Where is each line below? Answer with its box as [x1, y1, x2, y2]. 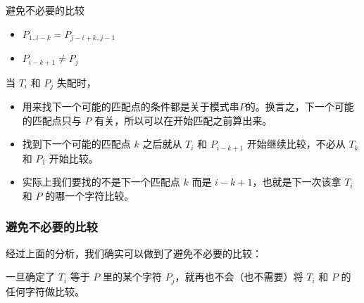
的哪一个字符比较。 [45, 188, 134, 202]
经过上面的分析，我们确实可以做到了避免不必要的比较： [6, 245, 262, 260]
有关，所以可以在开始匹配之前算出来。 [94, 112, 272, 127]
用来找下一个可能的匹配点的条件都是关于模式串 [22, 98, 239, 113]
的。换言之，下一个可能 [245, 98, 354, 113]
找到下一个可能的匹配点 [22, 136, 131, 151]
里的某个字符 [103, 269, 163, 284]
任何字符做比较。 [6, 283, 84, 298]
